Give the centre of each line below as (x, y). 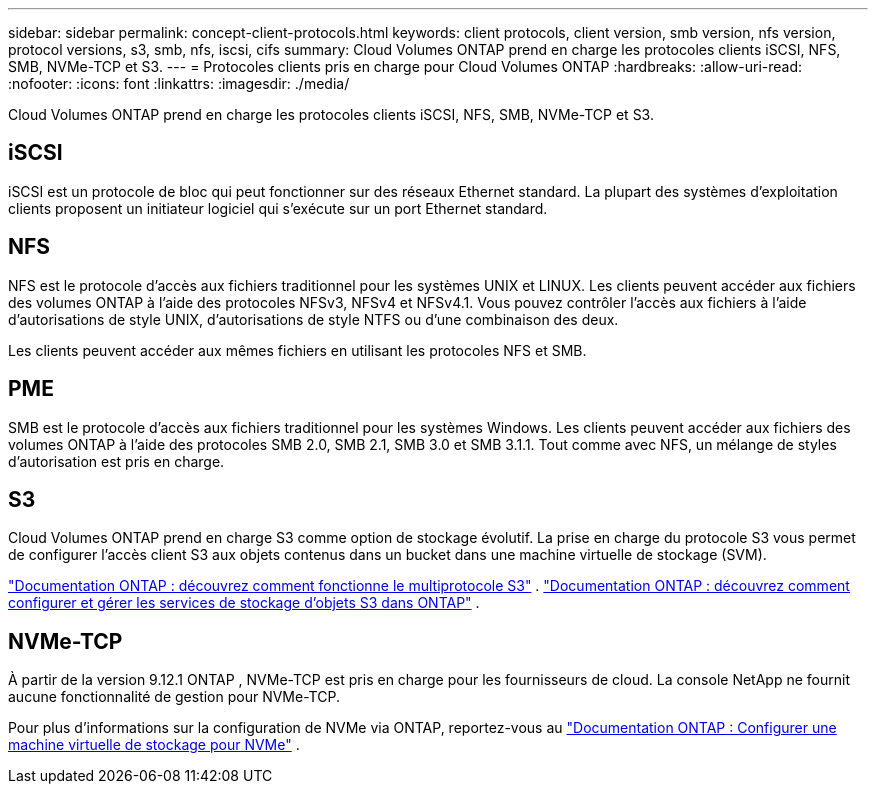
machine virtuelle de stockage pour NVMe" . (154, 745)
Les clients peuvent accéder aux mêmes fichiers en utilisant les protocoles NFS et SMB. (297, 350)
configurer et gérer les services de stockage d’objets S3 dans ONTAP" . (244, 603)
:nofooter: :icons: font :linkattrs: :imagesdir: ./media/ (179, 83)
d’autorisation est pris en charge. (116, 461)
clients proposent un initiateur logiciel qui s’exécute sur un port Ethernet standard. (278, 208)
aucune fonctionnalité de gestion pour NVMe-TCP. (174, 697)
